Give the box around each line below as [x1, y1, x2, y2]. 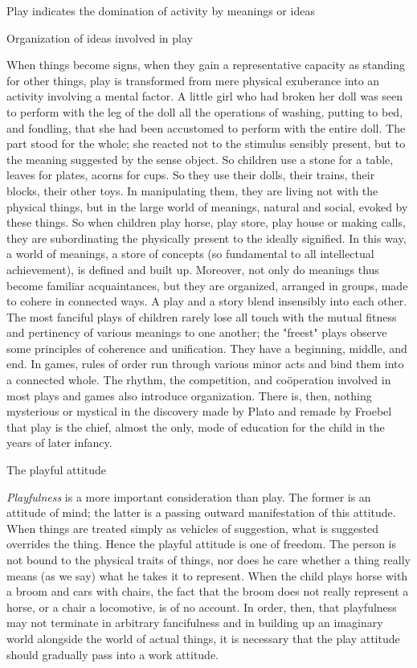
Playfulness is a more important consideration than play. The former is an [6, 488, 371, 505]
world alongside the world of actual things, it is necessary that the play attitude [6, 629, 400, 646]
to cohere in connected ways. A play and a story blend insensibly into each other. [6, 293, 407, 309]
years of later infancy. [6, 434, 112, 451]
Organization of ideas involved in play [6, 29, 193, 46]
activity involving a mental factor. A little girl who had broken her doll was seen [6, 88, 403, 105]
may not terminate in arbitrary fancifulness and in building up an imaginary [6, 614, 383, 631]
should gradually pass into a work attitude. [6, 645, 219, 662]
